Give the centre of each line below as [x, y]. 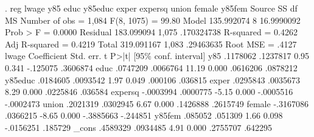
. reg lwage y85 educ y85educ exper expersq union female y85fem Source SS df [151, 8]
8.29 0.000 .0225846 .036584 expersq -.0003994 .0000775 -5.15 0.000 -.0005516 [149, 92]
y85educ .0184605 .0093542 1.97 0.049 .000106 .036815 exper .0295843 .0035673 [152, 79]
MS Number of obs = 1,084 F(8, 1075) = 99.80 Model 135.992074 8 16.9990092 [153, 20]
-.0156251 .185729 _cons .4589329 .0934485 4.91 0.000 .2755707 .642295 [139, 127]
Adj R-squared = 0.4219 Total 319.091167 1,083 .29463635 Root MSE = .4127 [151, 44]
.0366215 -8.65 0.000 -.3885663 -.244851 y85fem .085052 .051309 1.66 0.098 [144, 115]
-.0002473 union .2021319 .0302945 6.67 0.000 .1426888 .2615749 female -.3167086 [157, 103]
